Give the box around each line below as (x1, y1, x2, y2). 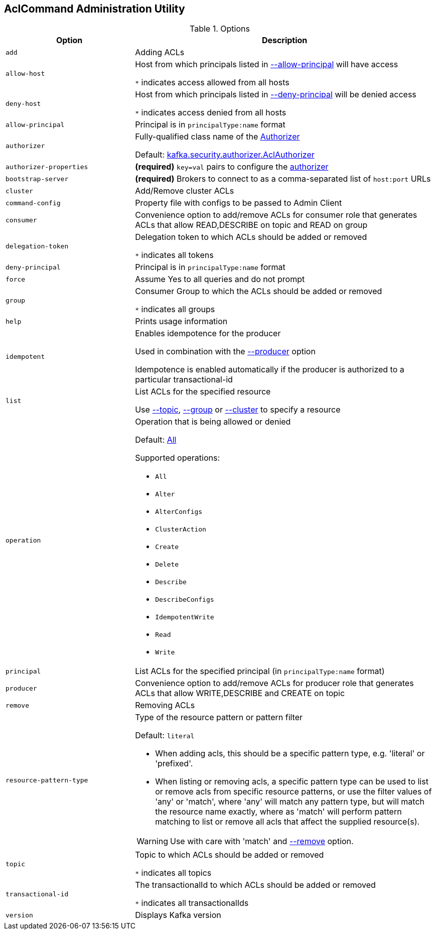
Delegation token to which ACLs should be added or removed (135, 232, 367, 242)
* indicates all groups (135, 304, 215, 315)
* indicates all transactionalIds (135, 898, 249, 908)
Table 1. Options (190, 24, 250, 34)
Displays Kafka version (135, 910, 221, 920)
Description (261, 35, 308, 46)
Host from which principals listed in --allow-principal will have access (135, 59, 398, 70)
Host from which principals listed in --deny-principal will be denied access (135, 89, 416, 100)
